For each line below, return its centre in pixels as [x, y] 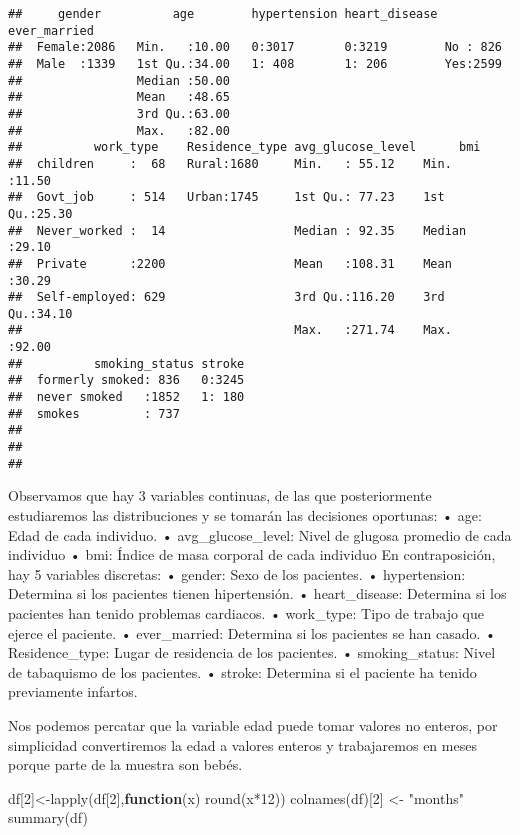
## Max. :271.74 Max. [230, 330]
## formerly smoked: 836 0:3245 [126, 380]
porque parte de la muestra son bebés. [125, 764]
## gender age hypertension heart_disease [223, 14]
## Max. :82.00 [119, 130]
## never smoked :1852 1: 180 [126, 397]
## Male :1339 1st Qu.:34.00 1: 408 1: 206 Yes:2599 [255, 63]
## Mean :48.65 [119, 97]
